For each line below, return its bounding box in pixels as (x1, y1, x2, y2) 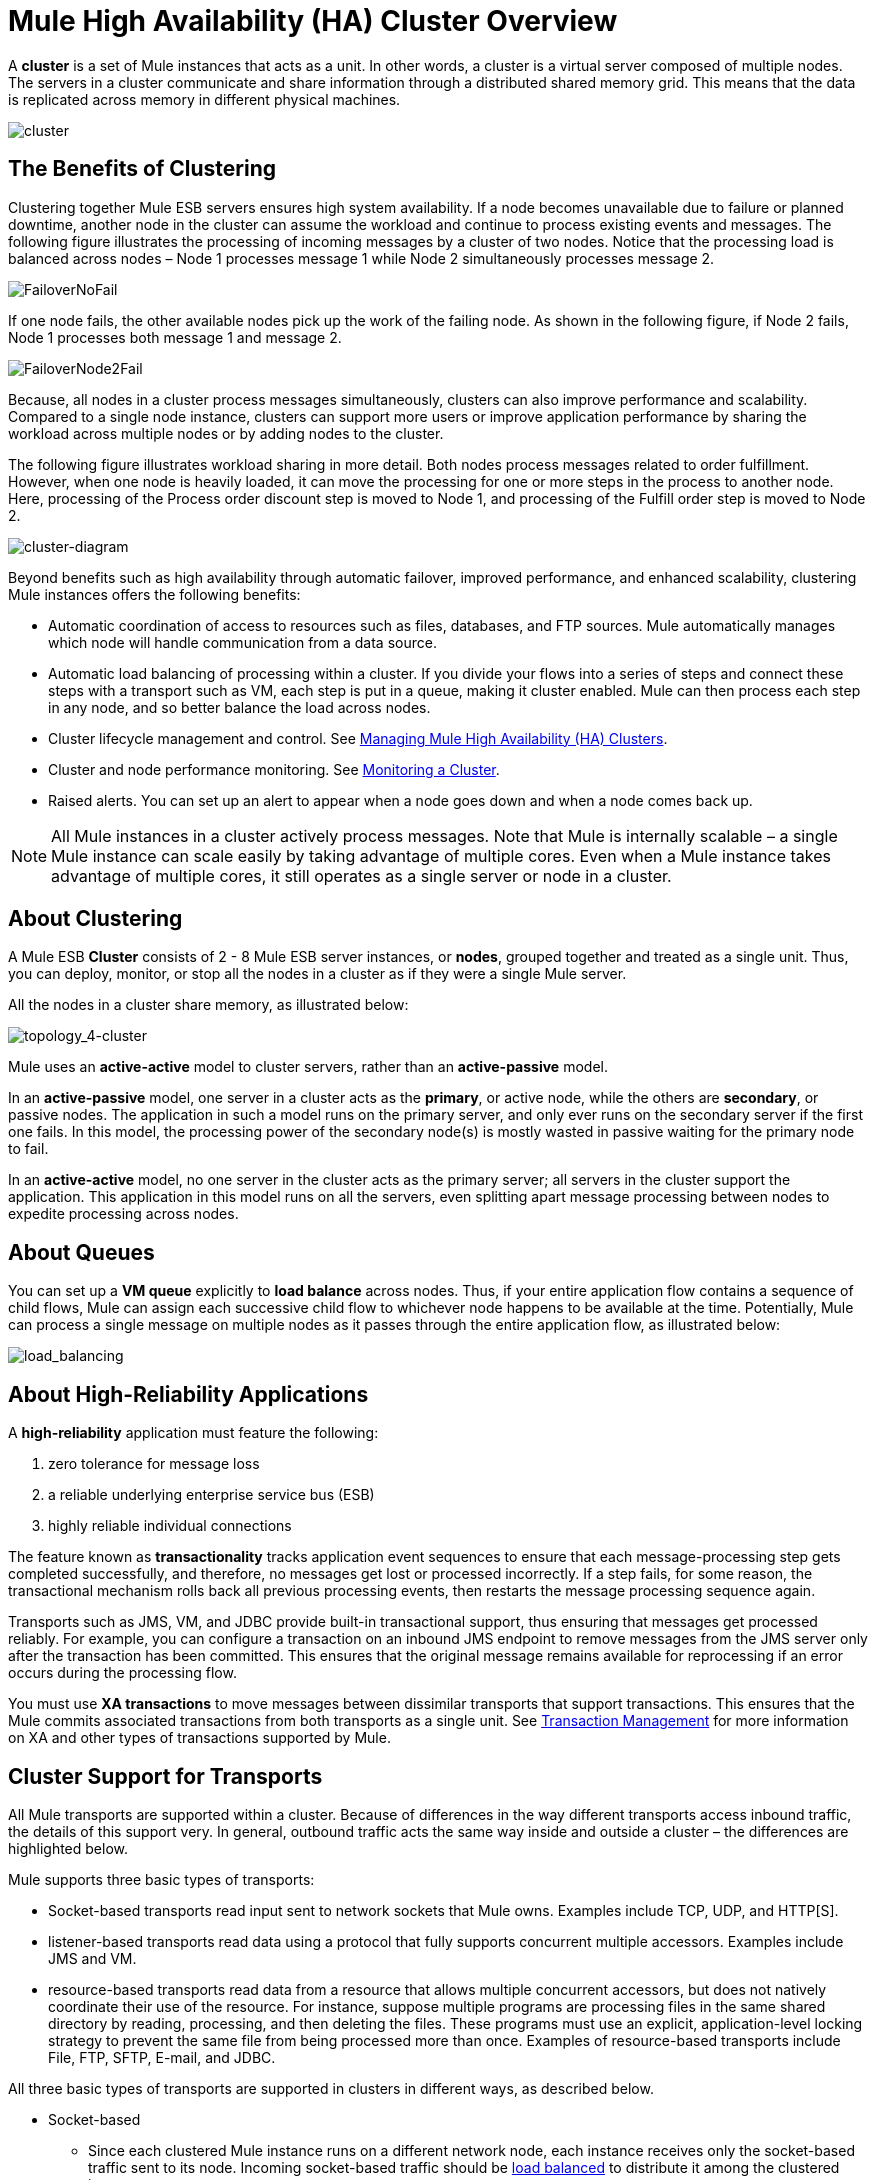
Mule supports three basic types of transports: (8, 1870, 315, 1888)
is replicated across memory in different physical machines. (8, 90, 401, 108)
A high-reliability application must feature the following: (8, 1424, 379, 1442)
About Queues (8, 1239, 155, 1265)
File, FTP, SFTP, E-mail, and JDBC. (48, 2048, 276, 2066)
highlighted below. (8, 1839, 129, 1857)
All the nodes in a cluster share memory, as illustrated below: (8, 996, 409, 1014)
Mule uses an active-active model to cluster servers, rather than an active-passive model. (8, 1058, 608, 1076)
